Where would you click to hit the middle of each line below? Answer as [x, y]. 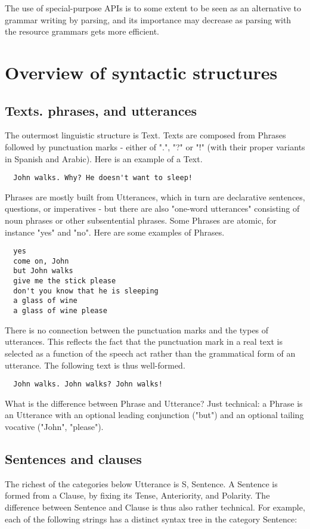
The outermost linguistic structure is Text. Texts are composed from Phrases [145, 135]
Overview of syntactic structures [141, 72]
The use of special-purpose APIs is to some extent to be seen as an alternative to [153, 8]
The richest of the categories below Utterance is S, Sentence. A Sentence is [141, 483]
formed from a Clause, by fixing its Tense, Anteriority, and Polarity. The [137, 495]
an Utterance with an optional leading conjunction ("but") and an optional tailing [154, 415]
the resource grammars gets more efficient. [82, 31]
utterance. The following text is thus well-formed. [95, 365]
